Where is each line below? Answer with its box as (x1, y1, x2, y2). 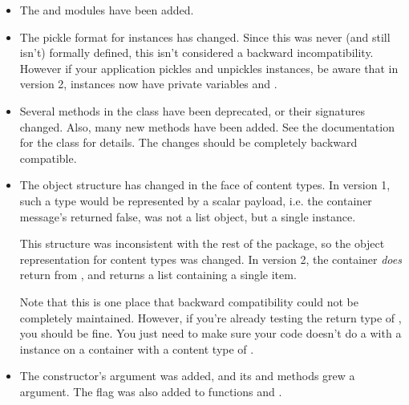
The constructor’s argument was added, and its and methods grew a (19, 367, 355, 384)
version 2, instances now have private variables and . (19, 75, 277, 92)
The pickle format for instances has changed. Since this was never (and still (19, 28, 391, 45)
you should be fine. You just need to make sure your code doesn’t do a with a (19, 325, 402, 342)
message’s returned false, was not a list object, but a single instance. (19, 208, 356, 225)
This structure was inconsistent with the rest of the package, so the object (19, 235, 385, 252)
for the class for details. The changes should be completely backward (19, 134, 358, 151)
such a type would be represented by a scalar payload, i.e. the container (19, 192, 372, 209)
